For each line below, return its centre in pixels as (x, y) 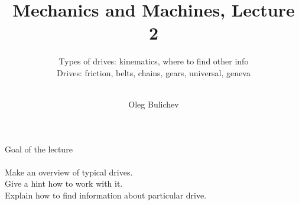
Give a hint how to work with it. (64, 183)
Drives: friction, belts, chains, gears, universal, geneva (154, 72)
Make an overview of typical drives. (69, 172)
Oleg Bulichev (154, 104)
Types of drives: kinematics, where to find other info (154, 61)
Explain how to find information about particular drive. (106, 195)
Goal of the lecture (39, 149)
